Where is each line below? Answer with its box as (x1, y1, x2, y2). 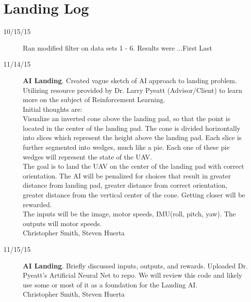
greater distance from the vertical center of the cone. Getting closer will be (23, 190, 245, 200)
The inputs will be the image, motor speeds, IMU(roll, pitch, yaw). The (23, 209, 236, 219)
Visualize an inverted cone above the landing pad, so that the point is (23, 113, 231, 124)
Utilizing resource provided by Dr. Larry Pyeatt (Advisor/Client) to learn (23, 85, 242, 95)
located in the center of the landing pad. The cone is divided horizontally (23, 123, 241, 133)
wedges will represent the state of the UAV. (23, 151, 152, 161)
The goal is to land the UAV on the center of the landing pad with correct (23, 161, 244, 171)
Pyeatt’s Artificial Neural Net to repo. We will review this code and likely (23, 270, 243, 280)
